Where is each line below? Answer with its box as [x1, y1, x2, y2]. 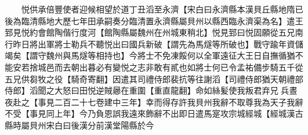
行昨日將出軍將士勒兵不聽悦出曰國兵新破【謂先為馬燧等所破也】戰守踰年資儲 [5, 37, 303, 50]
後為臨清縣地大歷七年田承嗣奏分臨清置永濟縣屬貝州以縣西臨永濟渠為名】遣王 [5, 14, 303, 27]
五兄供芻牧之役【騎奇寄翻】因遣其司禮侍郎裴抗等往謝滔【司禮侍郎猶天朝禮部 [5, 72, 303, 85]
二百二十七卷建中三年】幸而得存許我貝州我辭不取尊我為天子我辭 [54, 95, 303, 108]
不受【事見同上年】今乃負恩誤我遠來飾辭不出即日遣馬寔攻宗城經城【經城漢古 [5, 107, 303, 120]
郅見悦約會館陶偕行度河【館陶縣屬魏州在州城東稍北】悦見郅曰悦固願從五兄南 [5, 26, 303, 38]
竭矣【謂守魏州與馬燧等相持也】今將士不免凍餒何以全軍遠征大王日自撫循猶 [5, 49, 295, 62]
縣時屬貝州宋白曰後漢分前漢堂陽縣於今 [5, 118, 154, 131]
